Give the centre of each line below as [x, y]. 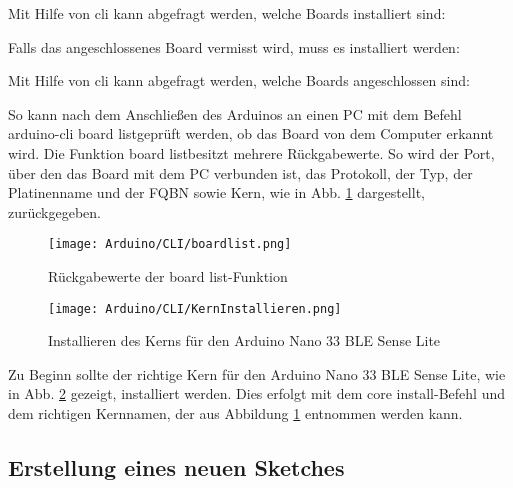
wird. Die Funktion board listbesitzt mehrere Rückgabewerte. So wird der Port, [251, 152]
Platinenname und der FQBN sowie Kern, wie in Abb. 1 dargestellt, [216, 192]
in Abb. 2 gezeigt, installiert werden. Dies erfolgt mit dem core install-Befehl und [256, 393]
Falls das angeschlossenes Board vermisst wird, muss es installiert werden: [234, 46]
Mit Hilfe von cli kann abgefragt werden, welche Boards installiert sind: [227, 13]
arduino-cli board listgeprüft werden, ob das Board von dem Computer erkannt [251, 133]
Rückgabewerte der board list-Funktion [168, 276]
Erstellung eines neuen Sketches [176, 467]
